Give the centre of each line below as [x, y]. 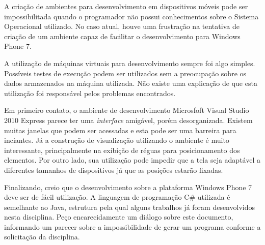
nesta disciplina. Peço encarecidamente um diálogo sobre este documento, [119, 217]
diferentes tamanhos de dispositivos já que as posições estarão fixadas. [114, 170]
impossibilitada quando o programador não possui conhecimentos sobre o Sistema [131, 16]
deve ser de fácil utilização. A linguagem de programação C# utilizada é [117, 197]
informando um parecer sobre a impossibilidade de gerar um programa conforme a [132, 226]
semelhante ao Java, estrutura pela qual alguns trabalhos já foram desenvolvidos [129, 207]
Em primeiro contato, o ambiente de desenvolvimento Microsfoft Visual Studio [127, 110]
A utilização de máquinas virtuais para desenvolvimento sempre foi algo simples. [130, 63]
